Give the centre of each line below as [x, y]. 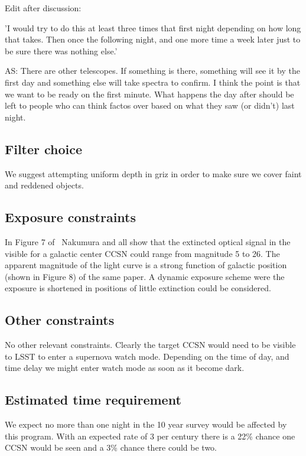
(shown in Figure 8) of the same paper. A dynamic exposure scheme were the [145, 276]
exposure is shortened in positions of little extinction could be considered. [138, 288]
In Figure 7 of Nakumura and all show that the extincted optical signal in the [148, 241]
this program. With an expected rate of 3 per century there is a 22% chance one [150, 436]
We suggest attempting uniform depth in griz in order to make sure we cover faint [153, 173]
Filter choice [44, 149]
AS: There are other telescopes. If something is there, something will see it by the [152, 71]
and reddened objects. [44, 185]
